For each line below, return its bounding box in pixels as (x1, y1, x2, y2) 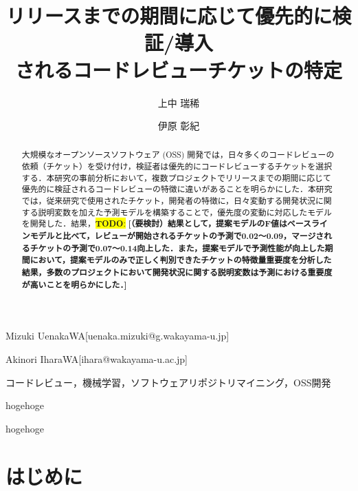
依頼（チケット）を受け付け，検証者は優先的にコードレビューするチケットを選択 (21, 160, 333, 172)
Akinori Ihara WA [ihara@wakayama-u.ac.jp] (5, 351, 188, 366)
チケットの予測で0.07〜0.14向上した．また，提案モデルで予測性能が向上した (30, 242, 325, 254)
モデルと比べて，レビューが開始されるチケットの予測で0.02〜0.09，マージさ (30, 230, 324, 242)
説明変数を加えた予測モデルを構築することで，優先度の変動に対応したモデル (38, 206, 332, 218)
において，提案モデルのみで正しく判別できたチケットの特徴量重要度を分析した (30, 254, 332, 267)
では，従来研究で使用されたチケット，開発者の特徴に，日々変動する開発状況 (21, 195, 315, 207)
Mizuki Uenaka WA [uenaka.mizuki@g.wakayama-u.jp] (5, 328, 230, 343)
